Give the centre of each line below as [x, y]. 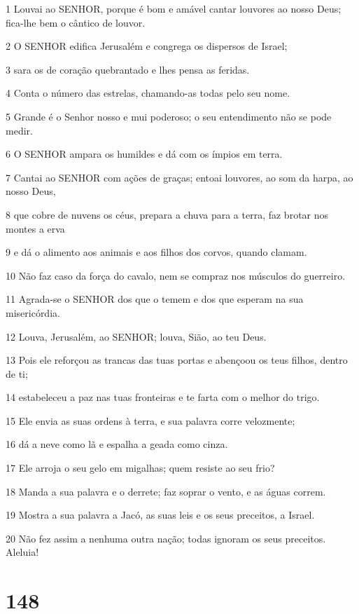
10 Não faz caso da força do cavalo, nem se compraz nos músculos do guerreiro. [176, 275]
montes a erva [35, 228]
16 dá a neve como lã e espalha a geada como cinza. [117, 444]
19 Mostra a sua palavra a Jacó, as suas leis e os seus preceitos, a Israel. [160, 515]
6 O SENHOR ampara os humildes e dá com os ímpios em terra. [144, 154]
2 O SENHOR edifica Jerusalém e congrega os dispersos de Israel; [147, 46]
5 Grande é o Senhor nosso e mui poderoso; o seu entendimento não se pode [169, 116]
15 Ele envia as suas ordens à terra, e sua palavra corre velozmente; [150, 420]
